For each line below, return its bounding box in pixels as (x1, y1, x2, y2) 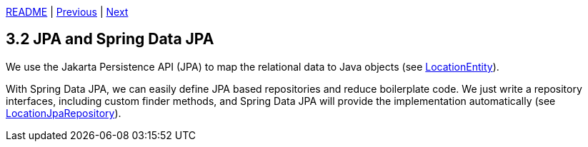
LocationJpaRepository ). (6, 106, 121, 119)
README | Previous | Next (6, 6, 129, 18)
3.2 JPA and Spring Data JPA (6, 30, 214, 49)
